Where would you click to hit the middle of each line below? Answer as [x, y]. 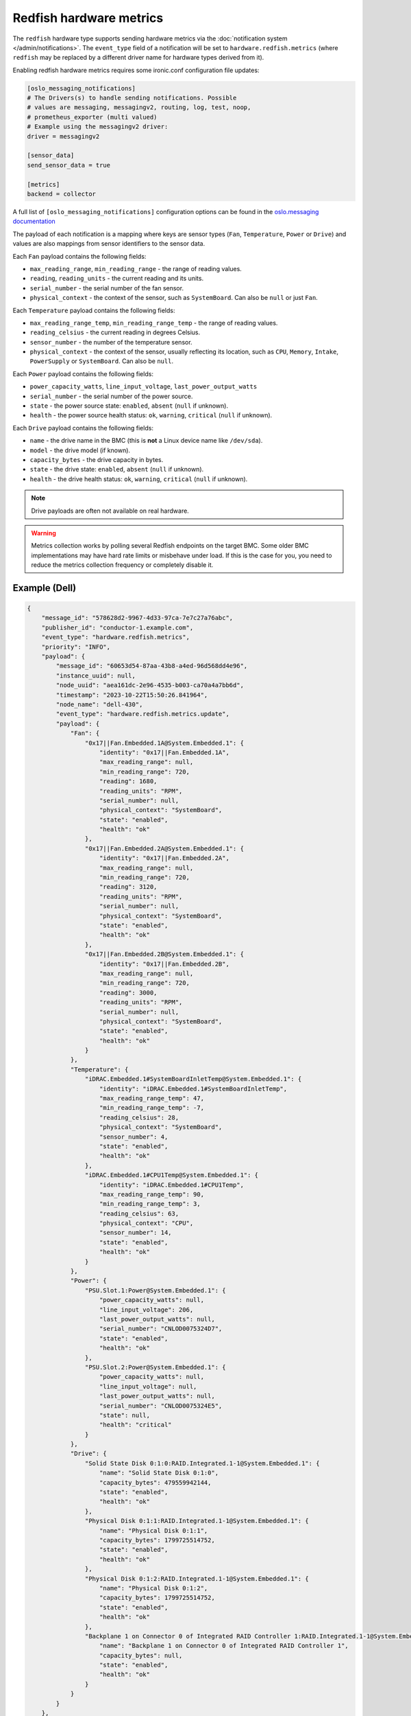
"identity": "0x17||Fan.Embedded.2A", [164, 858]
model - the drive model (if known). [80, 450]
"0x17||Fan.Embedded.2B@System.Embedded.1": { [164, 954]
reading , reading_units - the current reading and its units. [117, 279]
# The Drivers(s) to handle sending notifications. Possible [132, 98]
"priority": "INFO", [76, 647]
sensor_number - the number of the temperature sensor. [111, 342]
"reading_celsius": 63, [139, 1214]
